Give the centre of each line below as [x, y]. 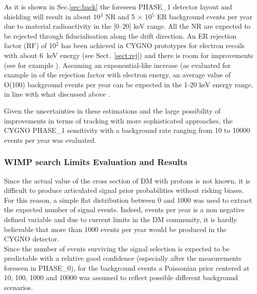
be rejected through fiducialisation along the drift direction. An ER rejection [120, 35]
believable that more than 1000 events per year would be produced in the [115, 229]
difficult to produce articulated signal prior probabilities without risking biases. [124, 190]
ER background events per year [205, 16]
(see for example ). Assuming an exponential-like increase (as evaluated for [117, 65]
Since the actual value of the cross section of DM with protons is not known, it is [127, 180]
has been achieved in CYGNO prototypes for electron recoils [153, 45]
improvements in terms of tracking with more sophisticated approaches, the [118, 120]
